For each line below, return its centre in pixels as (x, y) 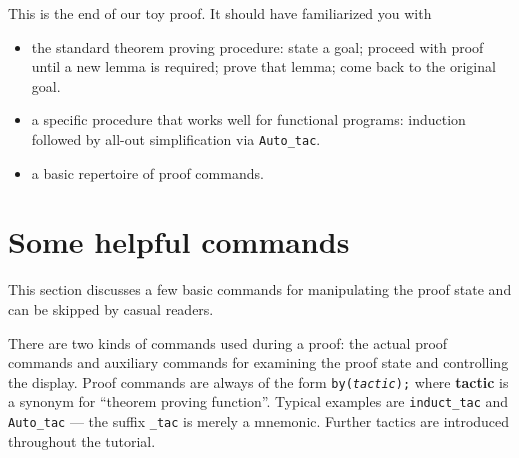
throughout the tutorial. (82, 440)
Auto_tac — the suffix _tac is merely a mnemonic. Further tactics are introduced (259, 421)
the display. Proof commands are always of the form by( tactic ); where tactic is (258, 381)
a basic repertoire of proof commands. (147, 172)
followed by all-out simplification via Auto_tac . (176, 138)
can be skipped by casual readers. (111, 308)
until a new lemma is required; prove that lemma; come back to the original (263, 66)
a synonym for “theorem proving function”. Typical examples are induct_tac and (258, 401)
